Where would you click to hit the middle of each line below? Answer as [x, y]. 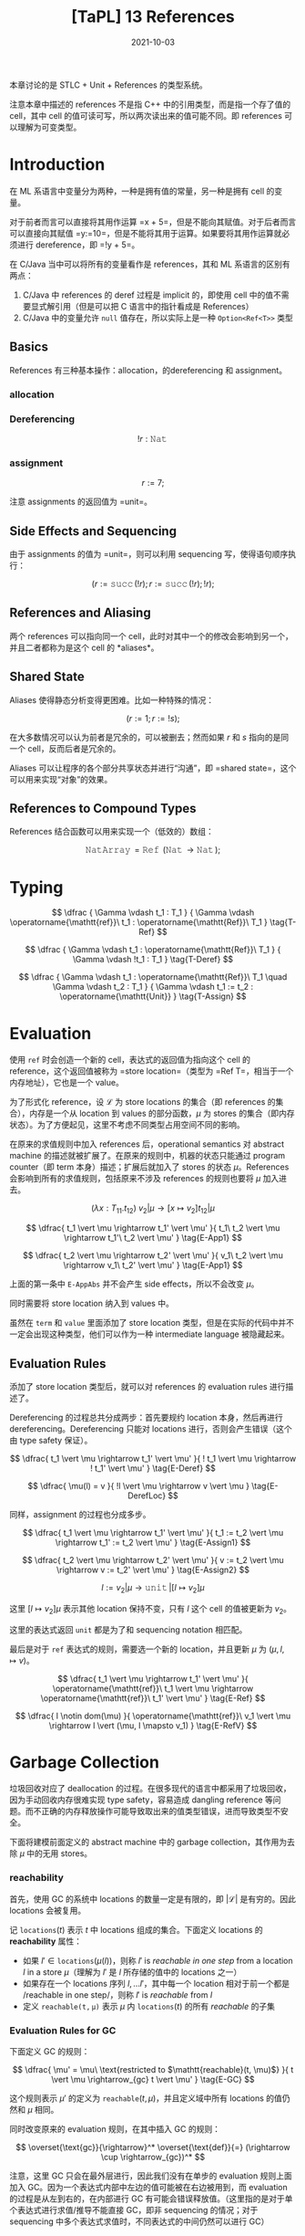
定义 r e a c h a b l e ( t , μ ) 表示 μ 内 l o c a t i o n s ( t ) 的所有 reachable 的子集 [149, 2006]
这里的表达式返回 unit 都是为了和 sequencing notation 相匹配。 [128, 1629]
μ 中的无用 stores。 [56, 1853]
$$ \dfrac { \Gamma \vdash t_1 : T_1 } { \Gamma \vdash [153, 913]
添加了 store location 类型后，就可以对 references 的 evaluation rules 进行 [147, 1386]
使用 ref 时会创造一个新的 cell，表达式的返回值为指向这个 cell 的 [130, 1060]
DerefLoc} [147, 1496]
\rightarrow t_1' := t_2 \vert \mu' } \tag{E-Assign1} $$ [153, 1542]
